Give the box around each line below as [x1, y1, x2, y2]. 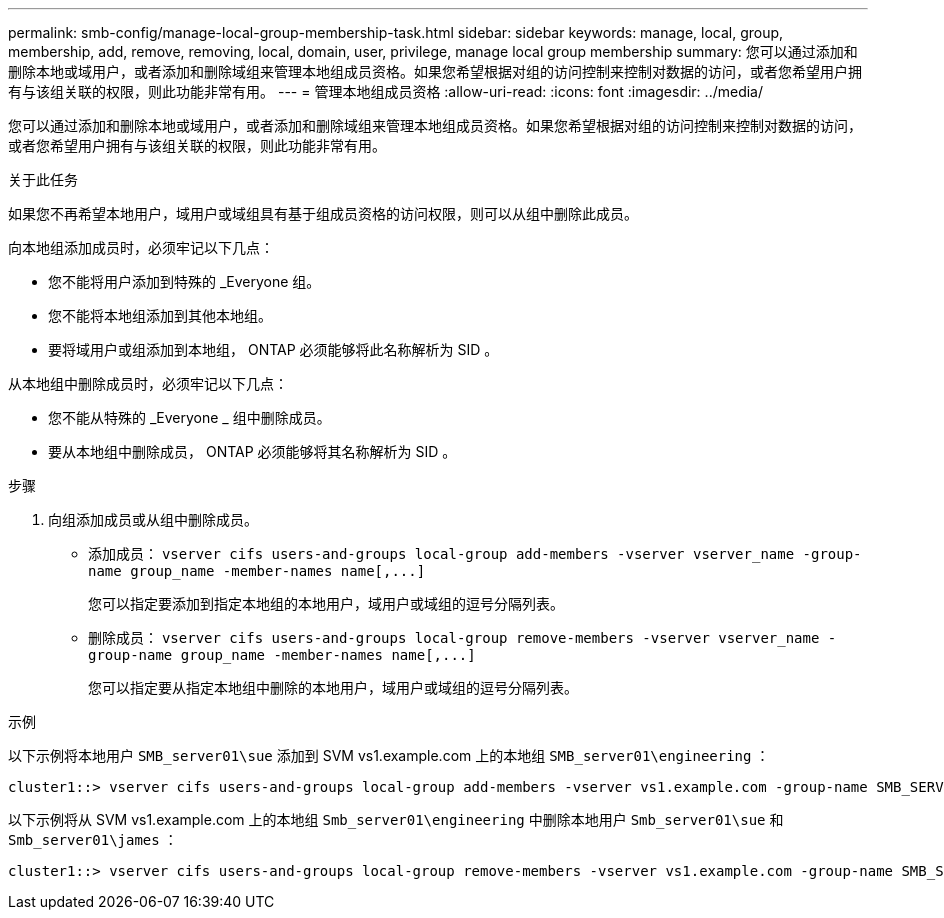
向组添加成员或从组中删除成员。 [48, 511, 258, 528]
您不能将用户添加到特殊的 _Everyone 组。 [48, 273, 321, 290]
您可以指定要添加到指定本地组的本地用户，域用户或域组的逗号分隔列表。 [88, 595, 564, 612]
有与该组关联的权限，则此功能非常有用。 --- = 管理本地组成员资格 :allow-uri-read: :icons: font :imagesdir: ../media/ [8, 83, 764, 100]
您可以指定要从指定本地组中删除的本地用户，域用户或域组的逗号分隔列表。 [88, 679, 578, 696]
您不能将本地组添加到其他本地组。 [48, 307, 272, 324]
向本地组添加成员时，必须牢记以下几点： [8, 239, 274, 256]
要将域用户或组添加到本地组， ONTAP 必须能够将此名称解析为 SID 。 [48, 341, 499, 358]
